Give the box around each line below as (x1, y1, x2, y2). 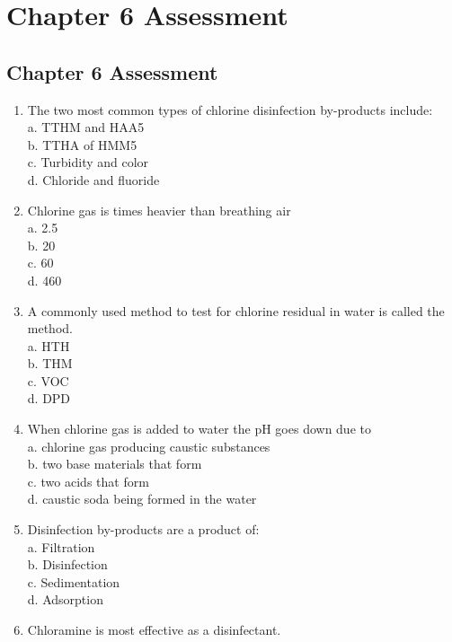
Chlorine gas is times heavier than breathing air (27, 200, 291, 219)
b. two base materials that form (27, 454, 202, 473)
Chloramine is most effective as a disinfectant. (27, 620, 281, 639)
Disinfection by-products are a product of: (27, 520, 260, 539)
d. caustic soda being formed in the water (27, 489, 257, 508)
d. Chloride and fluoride (27, 170, 160, 189)
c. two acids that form (27, 471, 149, 490)
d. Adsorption (27, 590, 103, 609)
